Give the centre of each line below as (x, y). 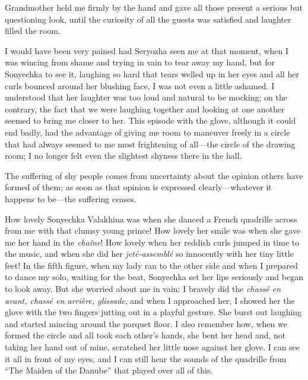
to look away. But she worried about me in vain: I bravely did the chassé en (143, 289)
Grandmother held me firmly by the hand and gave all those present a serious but (154, 7)
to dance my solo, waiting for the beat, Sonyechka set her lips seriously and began (154, 277)
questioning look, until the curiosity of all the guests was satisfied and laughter (148, 19)
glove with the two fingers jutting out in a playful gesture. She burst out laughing (153, 312)
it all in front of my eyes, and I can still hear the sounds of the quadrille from (146, 358)
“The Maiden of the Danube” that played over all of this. (109, 370)
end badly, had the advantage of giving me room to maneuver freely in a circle (147, 132)
